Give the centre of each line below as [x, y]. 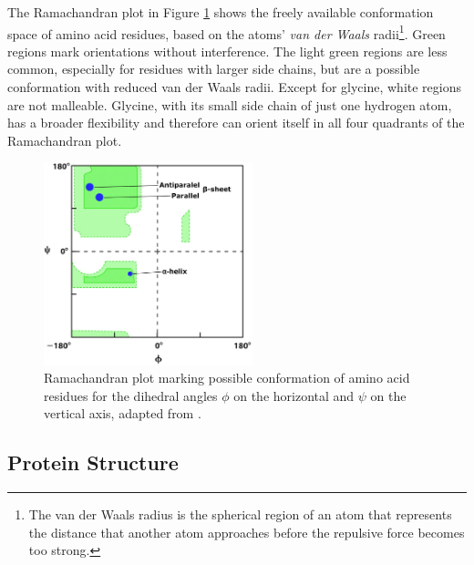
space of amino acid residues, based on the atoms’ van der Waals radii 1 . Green [227, 32]
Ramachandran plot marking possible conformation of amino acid [227, 378]
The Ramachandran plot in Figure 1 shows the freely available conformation [221, 12]
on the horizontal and [294, 395]
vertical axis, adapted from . [123, 413]
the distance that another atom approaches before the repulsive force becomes [247, 532]
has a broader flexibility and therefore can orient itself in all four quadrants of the [236, 123]
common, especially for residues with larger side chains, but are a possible [214, 69]
